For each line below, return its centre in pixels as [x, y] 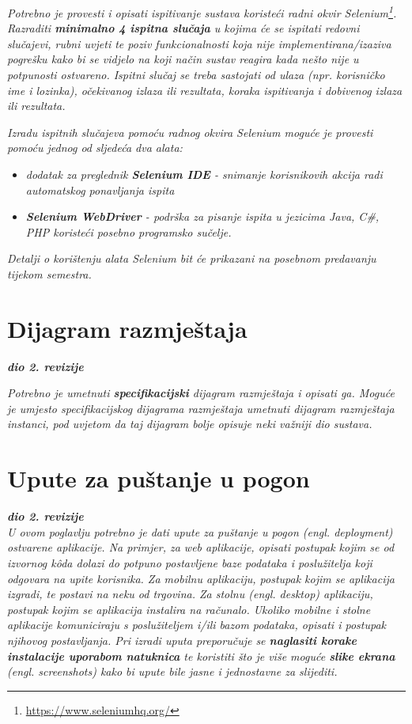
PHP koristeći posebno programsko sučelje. [129, 231]
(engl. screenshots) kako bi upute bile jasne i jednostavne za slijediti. [172, 671]
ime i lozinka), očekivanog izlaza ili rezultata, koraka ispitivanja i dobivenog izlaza [205, 90]
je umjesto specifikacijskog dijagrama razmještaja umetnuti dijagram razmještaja [201, 408]
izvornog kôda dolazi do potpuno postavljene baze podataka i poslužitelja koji [190, 562]
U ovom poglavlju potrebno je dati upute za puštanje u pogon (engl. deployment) [200, 531]
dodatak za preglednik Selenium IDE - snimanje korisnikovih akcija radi [204, 174]
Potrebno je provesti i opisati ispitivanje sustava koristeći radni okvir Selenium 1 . [202, 11]
